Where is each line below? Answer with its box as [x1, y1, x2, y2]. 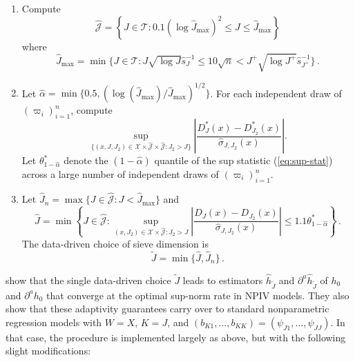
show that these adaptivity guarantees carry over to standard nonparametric [6, 301, 329, 316]
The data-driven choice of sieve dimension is [21, 236, 209, 250]
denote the [64, 153, 108, 168]
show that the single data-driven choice [6, 272, 171, 287]
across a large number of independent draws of [21, 167, 219, 181]
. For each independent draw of [210, 86, 342, 100]
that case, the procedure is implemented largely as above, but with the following [6, 330, 346, 344]
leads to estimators [182, 272, 263, 287]
